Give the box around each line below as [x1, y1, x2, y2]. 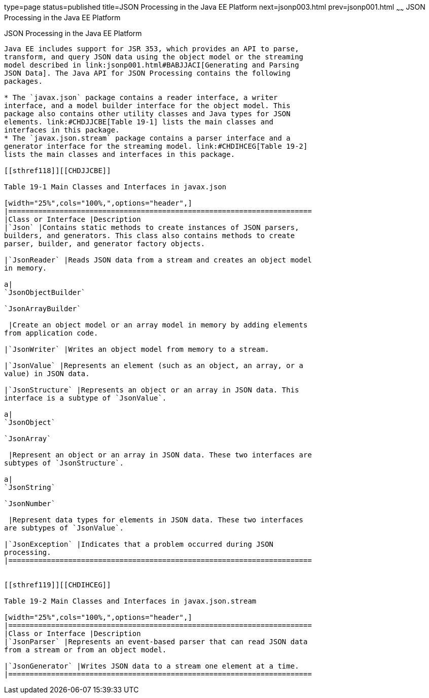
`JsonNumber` [4, 499, 56, 508]
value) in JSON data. [4, 369, 90, 378]
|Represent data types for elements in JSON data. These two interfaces [8, 515, 304, 524]
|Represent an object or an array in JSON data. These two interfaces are [8, 450, 312, 459]
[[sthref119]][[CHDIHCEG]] [4, 580, 111, 589]
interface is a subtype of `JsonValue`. [4, 393, 167, 402]
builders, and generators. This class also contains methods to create [4, 231, 295, 240]
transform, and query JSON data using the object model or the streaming [4, 52, 304, 61]
